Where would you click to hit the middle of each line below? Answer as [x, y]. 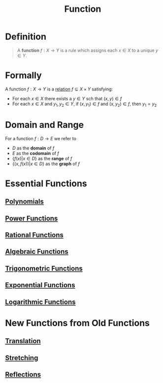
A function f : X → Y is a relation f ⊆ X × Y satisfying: [59, 89]
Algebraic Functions [37, 252]
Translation [23, 341]
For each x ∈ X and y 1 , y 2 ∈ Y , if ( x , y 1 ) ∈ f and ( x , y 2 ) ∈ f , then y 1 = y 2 [84, 104]
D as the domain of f [33, 148]
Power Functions [32, 218]
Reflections [23, 374]
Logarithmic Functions [40, 302]
